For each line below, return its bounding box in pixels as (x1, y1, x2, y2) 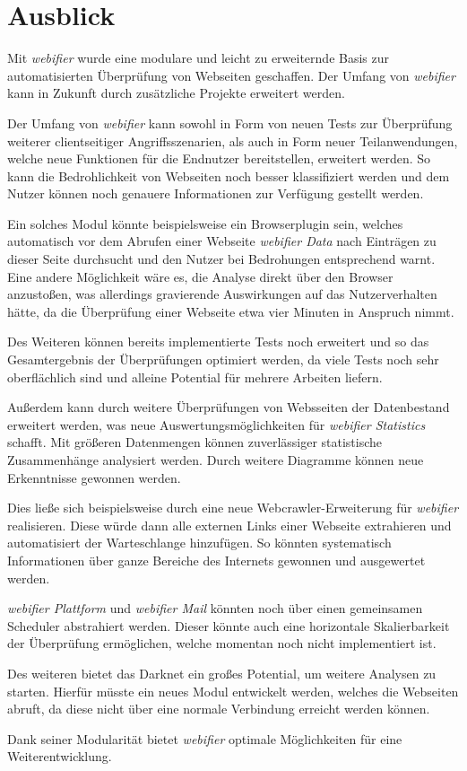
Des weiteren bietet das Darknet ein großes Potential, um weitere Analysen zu (7, 663, 437, 682)
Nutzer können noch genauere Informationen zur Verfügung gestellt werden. (7, 184, 424, 203)
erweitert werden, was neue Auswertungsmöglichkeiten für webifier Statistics (7, 415, 426, 434)
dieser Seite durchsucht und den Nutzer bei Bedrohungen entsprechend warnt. (7, 250, 436, 268)
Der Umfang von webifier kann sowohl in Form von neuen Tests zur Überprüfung (7, 113, 453, 132)
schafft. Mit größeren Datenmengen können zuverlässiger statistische (7, 433, 383, 451)
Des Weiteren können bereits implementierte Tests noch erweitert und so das (7, 332, 429, 351)
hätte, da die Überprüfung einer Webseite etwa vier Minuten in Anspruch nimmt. (7, 302, 454, 320)
